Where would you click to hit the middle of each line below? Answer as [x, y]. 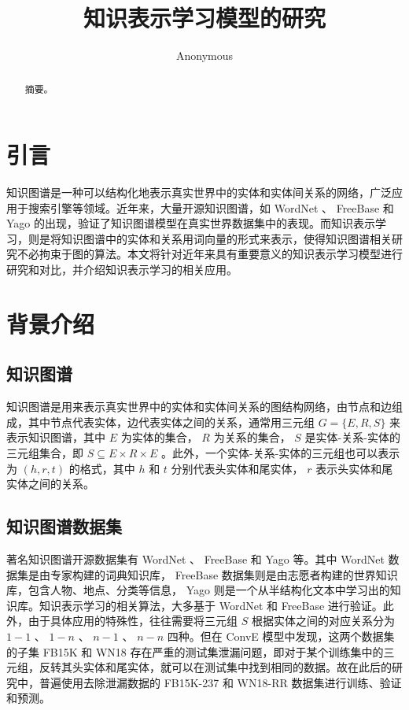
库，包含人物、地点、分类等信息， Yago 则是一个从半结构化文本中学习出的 [198, 590]
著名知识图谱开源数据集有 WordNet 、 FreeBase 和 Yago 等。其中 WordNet [195, 559]
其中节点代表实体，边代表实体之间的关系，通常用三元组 [171, 422]
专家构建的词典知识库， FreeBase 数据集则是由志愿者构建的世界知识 [224, 574]
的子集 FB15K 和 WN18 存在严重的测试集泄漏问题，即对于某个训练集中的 [195, 651]
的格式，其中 [102, 468]
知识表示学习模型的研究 [204, 18]
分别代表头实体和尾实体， [237, 468]
